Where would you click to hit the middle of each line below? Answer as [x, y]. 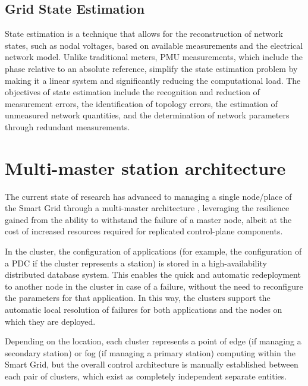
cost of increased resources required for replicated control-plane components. [144, 231]
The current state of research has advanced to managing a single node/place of [148, 196]
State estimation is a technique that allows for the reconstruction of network [144, 34]
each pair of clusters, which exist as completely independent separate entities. [146, 376]
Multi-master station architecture [145, 167]
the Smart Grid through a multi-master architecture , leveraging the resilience [147, 208]
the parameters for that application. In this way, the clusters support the [138, 298]
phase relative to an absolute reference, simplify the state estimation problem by [151, 68]
